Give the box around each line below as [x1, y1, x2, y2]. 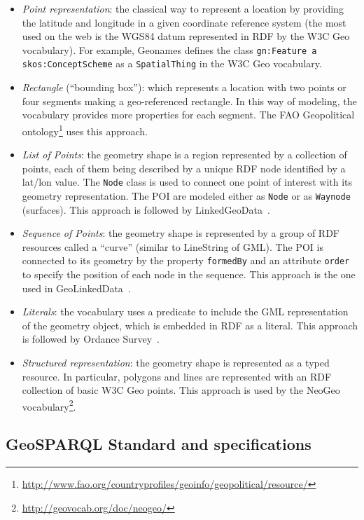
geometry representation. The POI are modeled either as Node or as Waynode [22, 188, 351, 203]
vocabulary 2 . [22, 397, 76, 413]
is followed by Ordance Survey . [22, 331, 160, 346]
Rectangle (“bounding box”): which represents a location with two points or [22, 80, 346, 95]
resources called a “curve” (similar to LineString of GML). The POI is [22, 239, 323, 254]
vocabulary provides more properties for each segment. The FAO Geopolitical [22, 107, 355, 122]
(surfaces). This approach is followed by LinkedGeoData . [22, 202, 270, 217]
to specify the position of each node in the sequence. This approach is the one [22, 267, 356, 282]
